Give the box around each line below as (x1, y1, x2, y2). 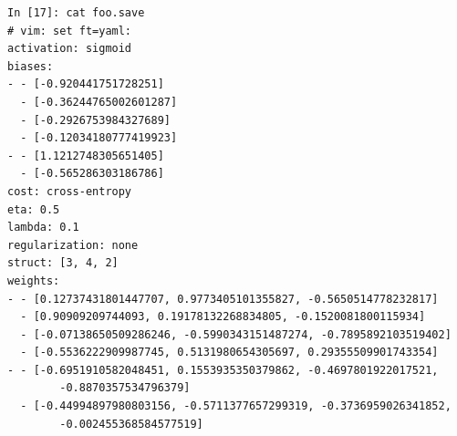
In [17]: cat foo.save (7, 6, 145, 19)
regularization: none (7, 238, 139, 252)
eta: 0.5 (7, 202, 60, 216)
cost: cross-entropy (7, 184, 132, 198)
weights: (7, 274, 60, 287)
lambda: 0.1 (7, 221, 79, 234)
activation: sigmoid (7, 42, 132, 56)
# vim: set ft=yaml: (7, 24, 132, 37)
